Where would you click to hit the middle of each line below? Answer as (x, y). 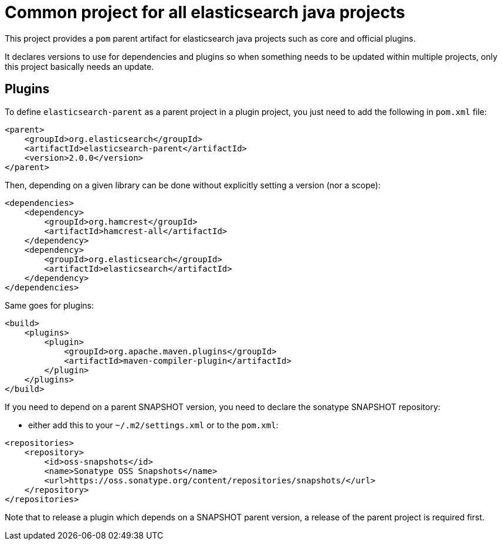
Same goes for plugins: (49, 305)
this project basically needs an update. (79, 66)
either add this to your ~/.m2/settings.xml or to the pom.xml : (153, 425)
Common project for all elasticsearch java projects (205, 12)
